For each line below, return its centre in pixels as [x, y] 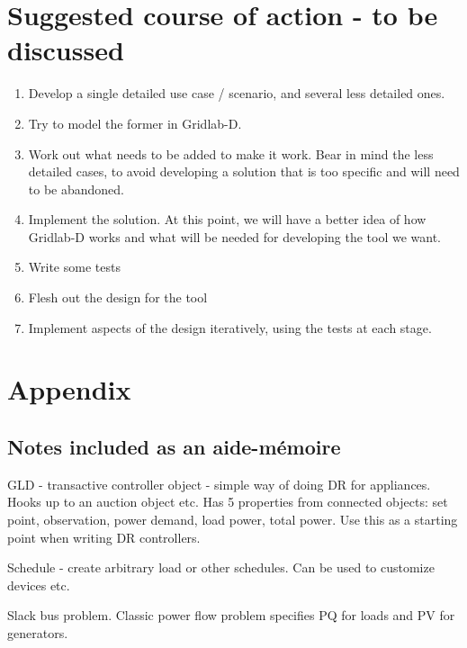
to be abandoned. [76, 189]
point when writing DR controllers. [104, 537]
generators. [38, 632]
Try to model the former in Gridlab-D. [135, 123]
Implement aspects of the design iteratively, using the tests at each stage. [230, 327]
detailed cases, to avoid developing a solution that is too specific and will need [244, 171]
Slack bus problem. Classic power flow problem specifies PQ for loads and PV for [231, 615]
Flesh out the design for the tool [118, 297]
